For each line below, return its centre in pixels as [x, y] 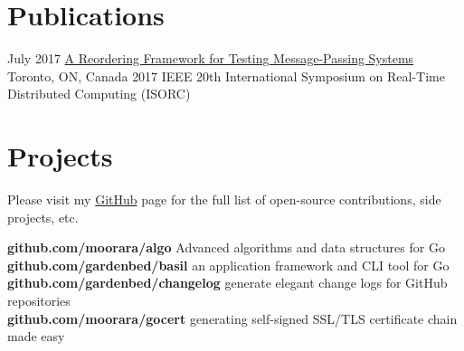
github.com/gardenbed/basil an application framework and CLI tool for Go [228, 265]
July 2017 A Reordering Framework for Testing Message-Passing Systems [211, 58]
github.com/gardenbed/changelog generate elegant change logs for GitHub [227, 283]
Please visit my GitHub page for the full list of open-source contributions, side [224, 199]
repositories [39, 300]
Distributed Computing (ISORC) [99, 94]
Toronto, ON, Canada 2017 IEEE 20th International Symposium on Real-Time [226, 76]
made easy [36, 336]
